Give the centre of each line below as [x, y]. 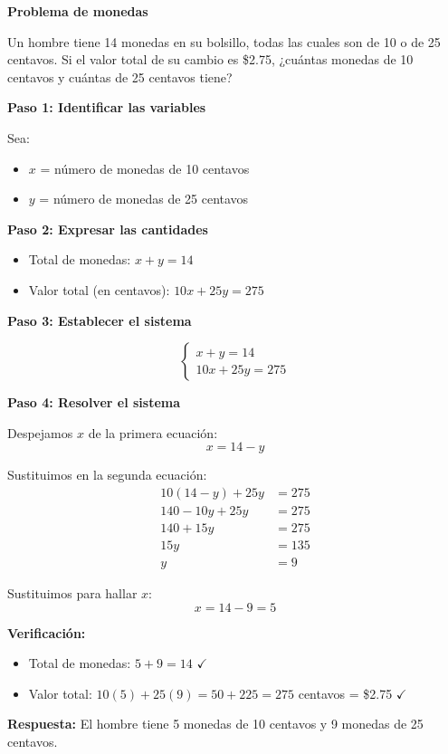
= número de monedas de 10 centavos [145, 168]
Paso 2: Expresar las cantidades [108, 229]
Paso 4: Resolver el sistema [94, 402]
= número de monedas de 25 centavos [144, 199]
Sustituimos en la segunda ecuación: [107, 475]
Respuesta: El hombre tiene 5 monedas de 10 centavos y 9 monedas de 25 [215, 724]
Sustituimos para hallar [72, 593]
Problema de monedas [78, 11]
